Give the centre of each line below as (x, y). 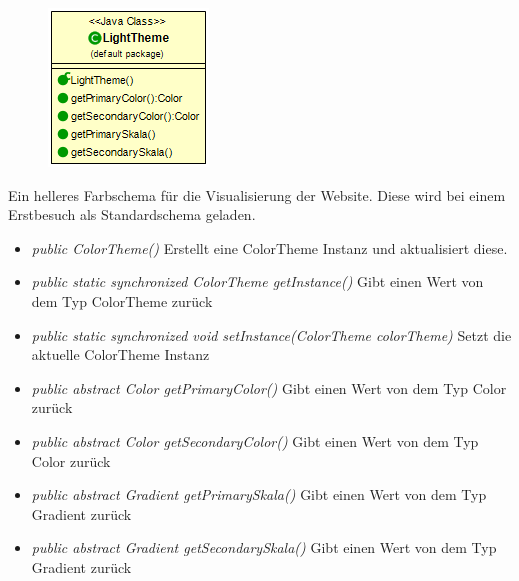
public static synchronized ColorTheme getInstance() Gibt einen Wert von (257, 281)
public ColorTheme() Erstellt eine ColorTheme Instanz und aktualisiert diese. (269, 247)
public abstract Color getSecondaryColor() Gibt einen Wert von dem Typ (255, 440)
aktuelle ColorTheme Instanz (120, 354)
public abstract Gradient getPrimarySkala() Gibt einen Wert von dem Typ (259, 494)
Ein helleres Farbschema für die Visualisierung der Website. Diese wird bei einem (257, 194)
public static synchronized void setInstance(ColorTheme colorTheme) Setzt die (271, 334)
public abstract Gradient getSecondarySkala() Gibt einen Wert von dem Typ (264, 547)
